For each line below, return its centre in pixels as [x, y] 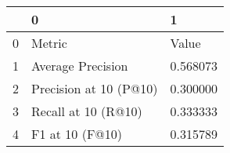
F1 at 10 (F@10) [77, 134]
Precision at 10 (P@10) [95, 88]
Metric [49, 43]
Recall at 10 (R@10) [87, 111]
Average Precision [80, 66]
